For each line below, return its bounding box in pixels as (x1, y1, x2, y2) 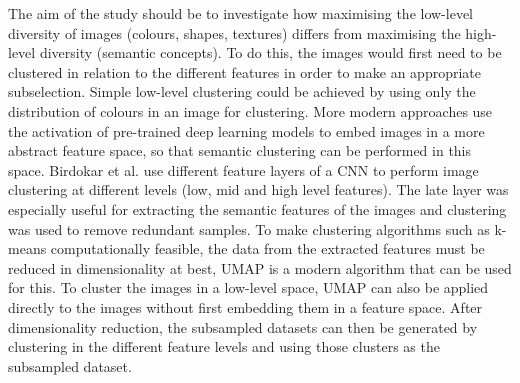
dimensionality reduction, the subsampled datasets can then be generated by (8, 316, 478, 337)
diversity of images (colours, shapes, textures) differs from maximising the (8, 22, 461, 43)
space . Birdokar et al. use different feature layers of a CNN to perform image (8, 159, 479, 180)
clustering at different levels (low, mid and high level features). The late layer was (8, 179, 509, 200)
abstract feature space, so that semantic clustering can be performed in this (8, 140, 472, 161)
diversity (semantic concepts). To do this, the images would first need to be (39, 42, 502, 63)
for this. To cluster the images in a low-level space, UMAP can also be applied (8, 277, 489, 298)
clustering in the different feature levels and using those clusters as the (8, 336, 440, 357)
